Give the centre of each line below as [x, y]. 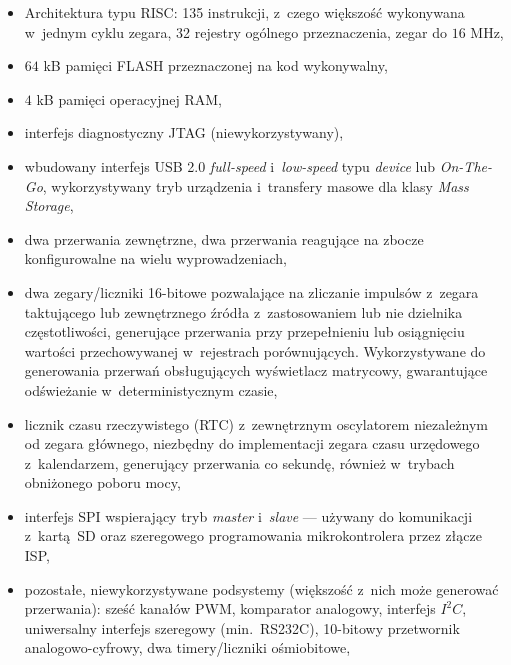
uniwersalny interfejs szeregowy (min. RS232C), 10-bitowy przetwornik [242, 627]
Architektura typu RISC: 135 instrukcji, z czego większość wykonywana [244, 12]
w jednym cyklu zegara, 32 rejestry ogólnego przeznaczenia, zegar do [235, 31]
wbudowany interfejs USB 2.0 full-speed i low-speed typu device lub [230, 165]
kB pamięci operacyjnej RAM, [129, 98]
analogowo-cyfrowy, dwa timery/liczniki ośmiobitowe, [187, 647]
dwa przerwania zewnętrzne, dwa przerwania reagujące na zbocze [224, 238]
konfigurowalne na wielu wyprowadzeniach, [156, 258]
